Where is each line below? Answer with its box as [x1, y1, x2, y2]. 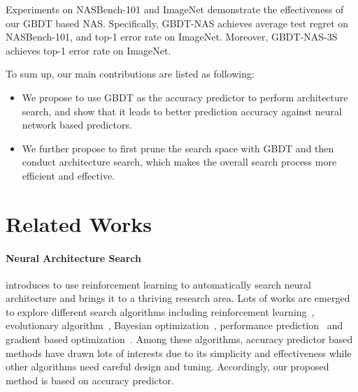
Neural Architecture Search [6, 250, 141, 265]
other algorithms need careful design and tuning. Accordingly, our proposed [6, 359, 329, 374]
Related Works [6, 209, 152, 238]
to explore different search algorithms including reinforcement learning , [6, 304, 315, 319]
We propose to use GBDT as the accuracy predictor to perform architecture [22, 89, 348, 104]
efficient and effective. [22, 168, 115, 182]
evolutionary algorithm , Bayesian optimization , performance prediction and [6, 318, 343, 333]
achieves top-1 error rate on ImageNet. [6, 43, 171, 57]
